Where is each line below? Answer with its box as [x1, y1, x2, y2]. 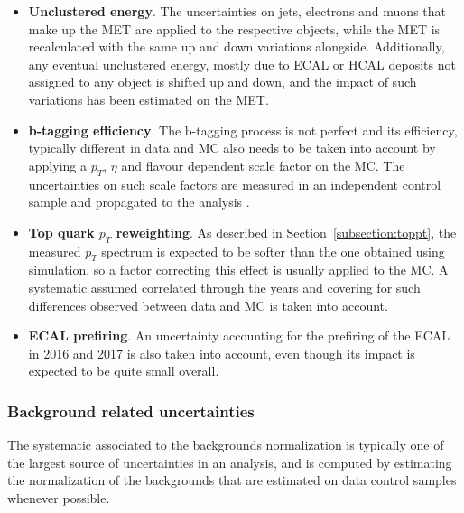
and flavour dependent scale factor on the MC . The [121, 155, 405, 174]
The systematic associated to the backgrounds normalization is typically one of [7, 435, 444, 454]
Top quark [28, 222, 95, 241]
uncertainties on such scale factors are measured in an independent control [28, 174, 441, 193]
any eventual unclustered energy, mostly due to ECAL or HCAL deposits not [28, 54, 456, 73]
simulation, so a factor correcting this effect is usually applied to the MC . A [28, 260, 449, 279]
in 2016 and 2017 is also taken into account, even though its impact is [28, 343, 415, 362]
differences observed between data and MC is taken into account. [28, 295, 388, 314]
